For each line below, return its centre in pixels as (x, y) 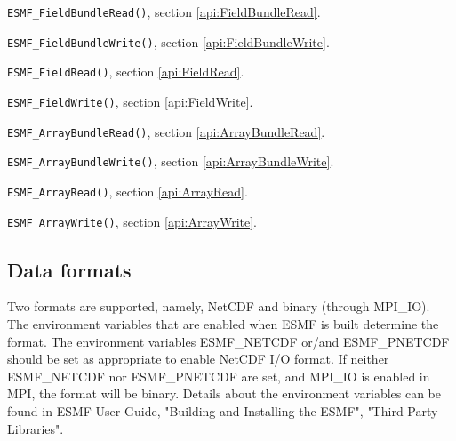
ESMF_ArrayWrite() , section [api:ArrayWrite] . (132, 221)
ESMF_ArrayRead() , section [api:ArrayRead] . (128, 191)
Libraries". (36, 428)
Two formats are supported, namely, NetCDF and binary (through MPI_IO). (219, 306)
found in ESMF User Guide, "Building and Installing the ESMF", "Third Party (223, 411)
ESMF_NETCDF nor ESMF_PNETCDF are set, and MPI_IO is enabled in (219, 376)
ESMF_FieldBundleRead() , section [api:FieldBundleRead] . (164, 12)
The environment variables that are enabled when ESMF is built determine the (223, 324)
